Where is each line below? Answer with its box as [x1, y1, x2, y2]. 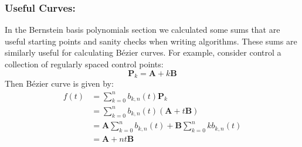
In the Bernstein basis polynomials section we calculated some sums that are [5, 23, 280, 36]
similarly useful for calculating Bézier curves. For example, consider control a [5, 46, 281, 59]
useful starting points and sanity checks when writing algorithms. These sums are [5, 35, 297, 47]
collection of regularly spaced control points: [5, 58, 164, 70]
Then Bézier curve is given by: [5, 77, 114, 90]
